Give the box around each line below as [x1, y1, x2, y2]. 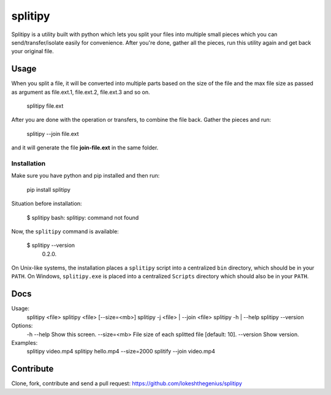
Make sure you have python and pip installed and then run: [11, 172, 160, 179]
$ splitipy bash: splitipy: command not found [26, 214, 139, 221]
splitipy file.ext [26, 102, 64, 110]
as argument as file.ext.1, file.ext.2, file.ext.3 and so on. [11, 88, 150, 96]
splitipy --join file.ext [26, 130, 79, 137]
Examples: [11, 339, 38, 346]
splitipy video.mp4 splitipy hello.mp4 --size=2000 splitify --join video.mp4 [26, 348, 216, 355]
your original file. [11, 48, 55, 55]
